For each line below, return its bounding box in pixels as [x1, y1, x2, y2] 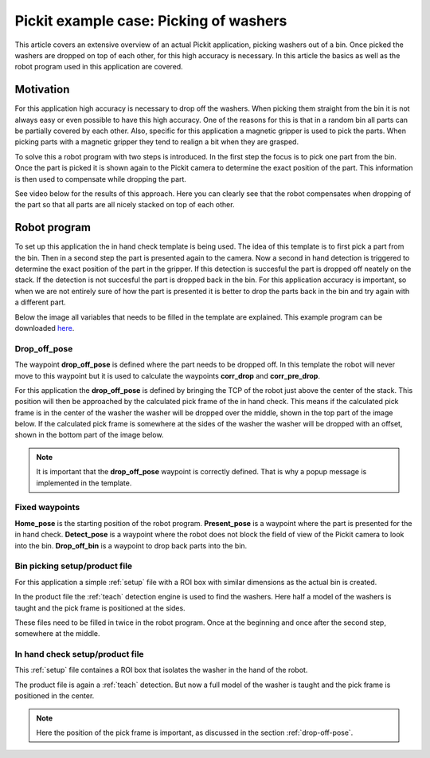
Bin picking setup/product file [14, 560, 133, 571]
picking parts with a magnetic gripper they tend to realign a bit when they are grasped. [14, 137, 299, 147]
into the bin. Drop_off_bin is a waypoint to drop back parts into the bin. [14, 540, 248, 550]
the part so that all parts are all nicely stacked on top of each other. [14, 200, 235, 210]
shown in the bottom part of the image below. [14, 430, 164, 440]
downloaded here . [14, 324, 75, 332]
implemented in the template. [36, 478, 132, 488]
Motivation [14, 83, 70, 96]
